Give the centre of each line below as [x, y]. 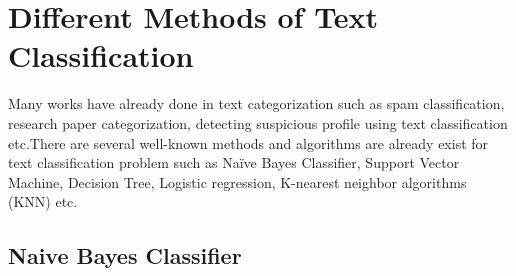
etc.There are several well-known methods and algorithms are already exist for [248, 142]
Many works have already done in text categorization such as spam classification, [256, 103]
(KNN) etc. [43, 201]
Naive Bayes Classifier [125, 255]
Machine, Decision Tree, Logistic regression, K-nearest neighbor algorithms [237, 181]
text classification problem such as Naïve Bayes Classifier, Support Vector [234, 162]
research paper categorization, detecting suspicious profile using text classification [258, 122]
